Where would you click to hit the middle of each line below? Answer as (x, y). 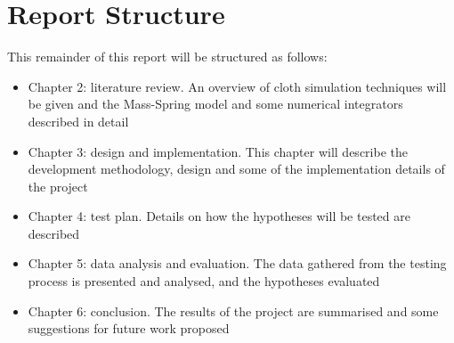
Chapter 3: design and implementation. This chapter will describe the (218, 151)
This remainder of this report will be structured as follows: (167, 57)
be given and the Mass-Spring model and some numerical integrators (215, 104)
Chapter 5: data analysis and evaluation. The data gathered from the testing (237, 263)
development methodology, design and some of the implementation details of (236, 169)
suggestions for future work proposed (129, 328)
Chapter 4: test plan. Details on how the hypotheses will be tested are (219, 216)
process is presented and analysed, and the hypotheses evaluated (204, 281)
